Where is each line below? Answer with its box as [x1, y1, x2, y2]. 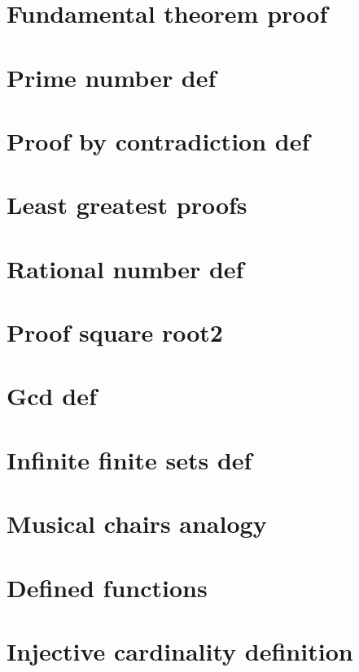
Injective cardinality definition [7, 634, 353, 667]
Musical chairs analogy [7, 507, 267, 540]
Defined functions [7, 570, 208, 604]
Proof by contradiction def [7, 124, 310, 157]
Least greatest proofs [7, 188, 247, 221]
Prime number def [7, 60, 217, 94]
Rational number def [7, 251, 244, 285]
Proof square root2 [7, 316, 223, 349]
